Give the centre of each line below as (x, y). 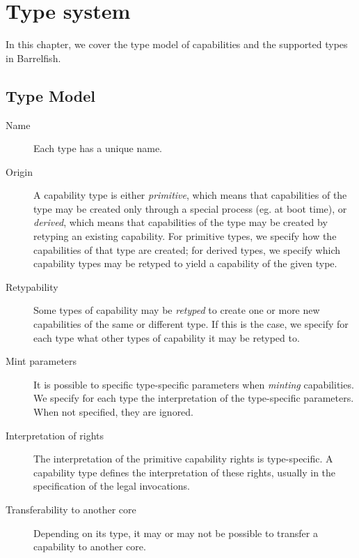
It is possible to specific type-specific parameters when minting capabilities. (194, 384)
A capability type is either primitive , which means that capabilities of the (190, 195)
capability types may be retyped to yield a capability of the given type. (185, 263)
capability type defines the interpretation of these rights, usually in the (185, 472)
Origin (19, 171)
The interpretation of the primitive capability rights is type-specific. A (183, 459)
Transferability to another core (71, 509)
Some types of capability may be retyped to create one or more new (177, 310)
